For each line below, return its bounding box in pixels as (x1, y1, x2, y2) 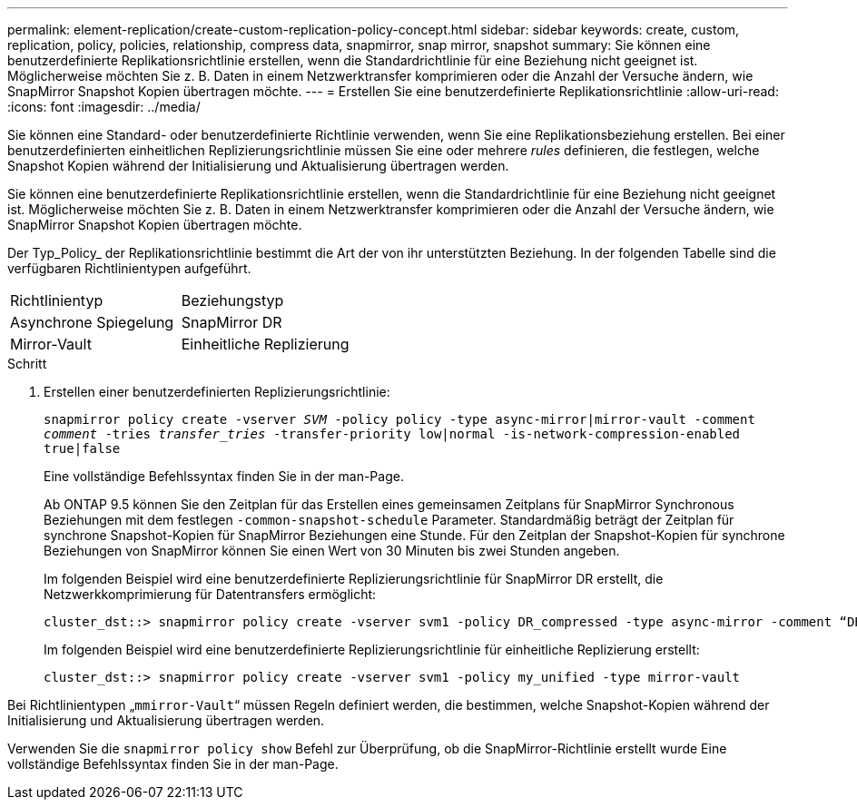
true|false (44, 441, 121, 456)
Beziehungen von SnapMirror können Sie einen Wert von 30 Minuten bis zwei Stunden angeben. (44, 543, 620, 558)
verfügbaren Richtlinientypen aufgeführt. (7, 261, 251, 276)
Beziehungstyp (181, 291, 284, 310)
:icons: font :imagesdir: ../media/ (7, 99, 201, 114)
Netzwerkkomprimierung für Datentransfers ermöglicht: (44, 586, 377, 602)
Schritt (7, 356, 47, 371)
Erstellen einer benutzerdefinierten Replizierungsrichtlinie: (44, 384, 390, 399)
